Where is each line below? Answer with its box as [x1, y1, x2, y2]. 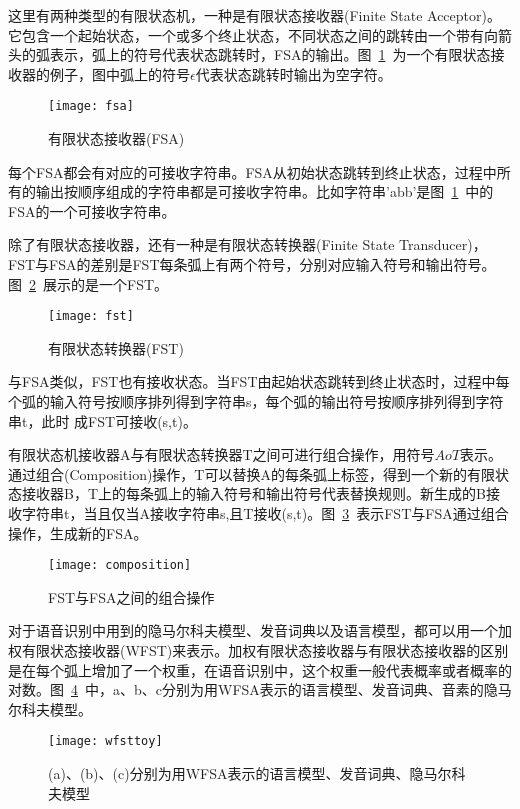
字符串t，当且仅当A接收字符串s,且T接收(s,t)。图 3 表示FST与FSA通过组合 [21, 503, 509, 523]
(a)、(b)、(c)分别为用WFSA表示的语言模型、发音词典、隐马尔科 [48, 763, 466, 784]
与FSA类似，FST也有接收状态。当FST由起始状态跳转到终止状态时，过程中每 [8, 371, 510, 392]
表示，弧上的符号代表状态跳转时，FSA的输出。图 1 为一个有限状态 [49, 44, 491, 65]
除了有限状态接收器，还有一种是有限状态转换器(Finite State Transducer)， [8, 234, 487, 255]
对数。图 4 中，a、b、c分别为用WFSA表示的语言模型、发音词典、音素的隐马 [8, 679, 512, 700]
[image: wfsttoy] [48, 734, 163, 749]
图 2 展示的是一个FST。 [8, 273, 169, 294]
